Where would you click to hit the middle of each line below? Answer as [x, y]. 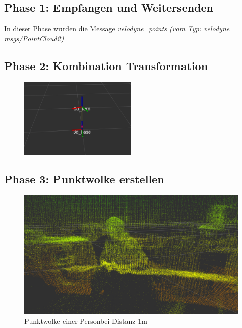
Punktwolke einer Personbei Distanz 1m [86, 321]
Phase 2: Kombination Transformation [106, 65]
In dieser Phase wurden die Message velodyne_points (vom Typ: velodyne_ [119, 28]
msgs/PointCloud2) [34, 38]
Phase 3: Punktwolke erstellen [84, 179]
